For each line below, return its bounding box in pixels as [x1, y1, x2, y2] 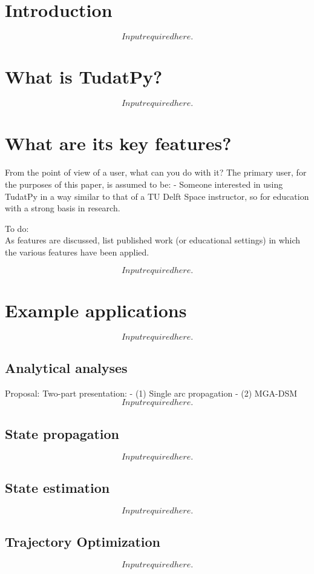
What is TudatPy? [5, 64, 163, 89]
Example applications [5, 297, 187, 322]
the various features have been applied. [5, 245, 149, 258]
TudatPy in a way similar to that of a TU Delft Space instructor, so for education [5, 190, 309, 202]
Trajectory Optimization [5, 532, 161, 551]
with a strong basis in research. [5, 202, 120, 214]
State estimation [5, 478, 110, 497]
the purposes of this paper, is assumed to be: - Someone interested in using [5, 177, 283, 190]
